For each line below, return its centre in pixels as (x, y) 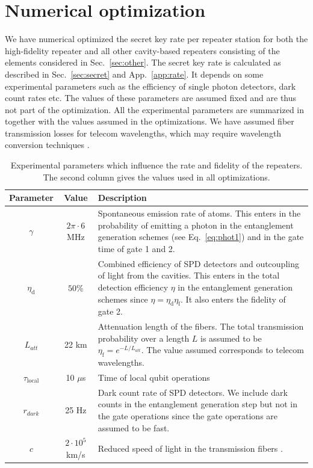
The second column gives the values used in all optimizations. (156, 177)
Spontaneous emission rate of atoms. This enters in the (199, 213)
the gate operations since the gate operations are (188, 416)
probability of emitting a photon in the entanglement (196, 225)
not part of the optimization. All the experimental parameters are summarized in (154, 109)
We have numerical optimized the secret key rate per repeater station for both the (156, 39)
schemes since (123, 299)
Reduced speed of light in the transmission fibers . (190, 448)
